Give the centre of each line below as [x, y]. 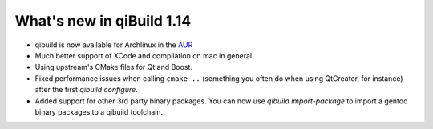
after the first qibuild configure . [86, 90]
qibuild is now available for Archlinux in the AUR [114, 45]
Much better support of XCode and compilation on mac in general [144, 55]
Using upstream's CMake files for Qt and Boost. [113, 67]
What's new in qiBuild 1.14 [103, 21]
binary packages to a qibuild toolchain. [99, 111]
